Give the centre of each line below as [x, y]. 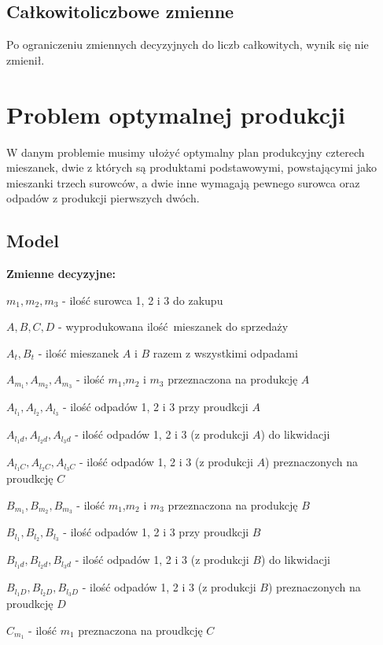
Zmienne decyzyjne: [61, 274]
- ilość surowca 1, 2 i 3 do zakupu [143, 300]
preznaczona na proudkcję [140, 630]
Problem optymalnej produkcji [176, 114]
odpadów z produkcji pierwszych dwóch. [103, 198]
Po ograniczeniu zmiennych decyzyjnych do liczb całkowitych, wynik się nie [188, 44]
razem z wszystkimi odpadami [225, 352]
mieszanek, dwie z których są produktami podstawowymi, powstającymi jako [191, 167]
